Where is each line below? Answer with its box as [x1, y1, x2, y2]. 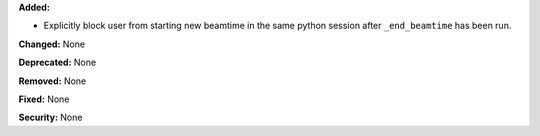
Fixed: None [18, 93, 70, 105]
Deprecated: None [18, 56, 97, 69]
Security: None [18, 111, 83, 124]
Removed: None [18, 75, 87, 87]
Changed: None [18, 38, 85, 50]
